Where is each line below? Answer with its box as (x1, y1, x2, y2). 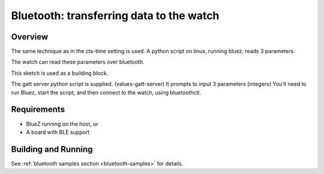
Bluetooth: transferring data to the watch (11, 9, 220, 22)
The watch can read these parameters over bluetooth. (11, 59, 145, 66)
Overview (11, 32, 49, 42)
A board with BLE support (26, 129, 90, 136)
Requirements (11, 105, 65, 115)
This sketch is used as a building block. (11, 69, 109, 77)
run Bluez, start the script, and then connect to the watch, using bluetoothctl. (11, 88, 201, 96)
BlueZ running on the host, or (26, 120, 98, 127)
